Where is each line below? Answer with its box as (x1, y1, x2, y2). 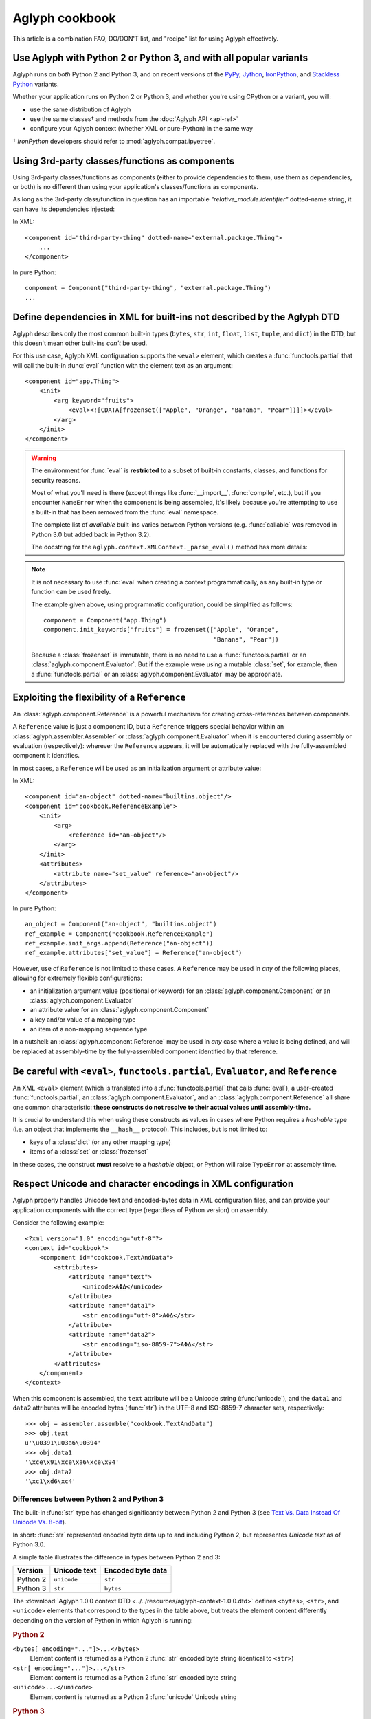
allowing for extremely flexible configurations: (12, 974, 142, 983)
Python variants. (12, 80, 59, 88)
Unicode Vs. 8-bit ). (12, 1518, 67, 1526)
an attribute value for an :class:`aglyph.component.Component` (30, 1006, 210, 1014)
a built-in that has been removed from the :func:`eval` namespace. (31, 507, 219, 516)
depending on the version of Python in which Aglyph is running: (12, 1616, 193, 1624)
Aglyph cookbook (12, 10, 116, 25)
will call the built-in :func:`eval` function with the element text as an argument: (12, 361, 234, 369)
